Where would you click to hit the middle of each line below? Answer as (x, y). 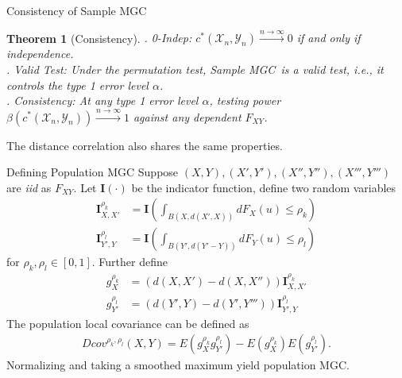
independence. (40, 54)
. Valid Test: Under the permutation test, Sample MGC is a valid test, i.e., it (195, 69)
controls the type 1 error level (77, 85)
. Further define (129, 262)
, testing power (245, 100)
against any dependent (187, 116)
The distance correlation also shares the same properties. (145, 145)
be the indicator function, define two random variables (264, 187)
